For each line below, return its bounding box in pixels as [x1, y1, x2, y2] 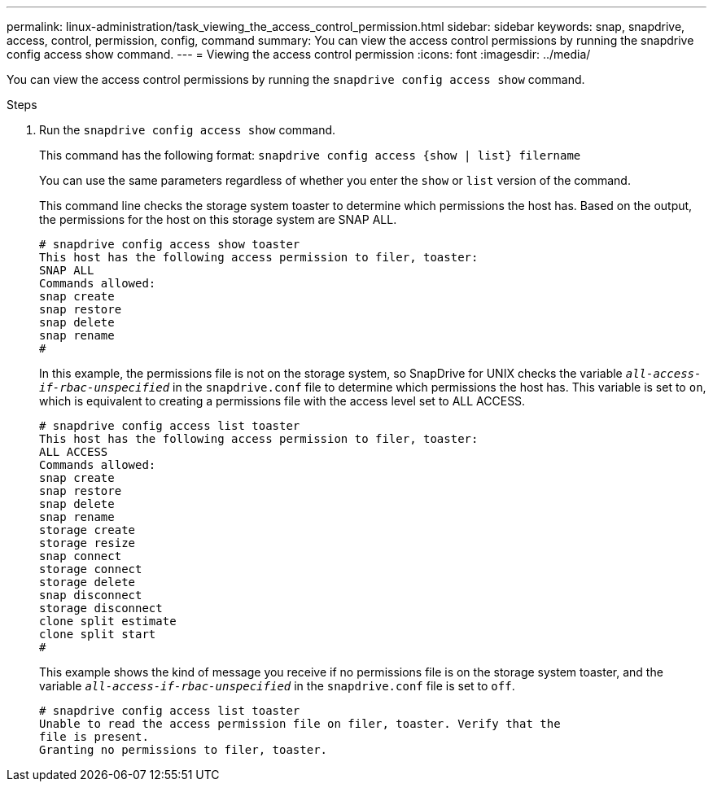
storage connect [39, 563, 142, 576]
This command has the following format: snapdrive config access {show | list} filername [39, 148, 581, 162]
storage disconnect [39, 602, 163, 615]
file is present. [39, 730, 149, 743]
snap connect [39, 549, 122, 563]
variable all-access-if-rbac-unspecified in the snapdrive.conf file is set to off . [39, 679, 515, 693]
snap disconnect [39, 589, 142, 602]
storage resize [39, 536, 136, 549]
